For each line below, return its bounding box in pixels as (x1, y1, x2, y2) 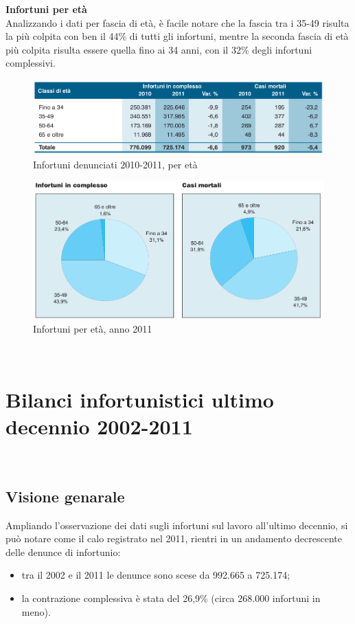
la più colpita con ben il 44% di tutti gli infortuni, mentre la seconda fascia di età (5, 29, 349, 43)
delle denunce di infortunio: (5, 544, 121, 559)
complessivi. (5, 56, 56, 70)
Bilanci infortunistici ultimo (5, 385, 274, 413)
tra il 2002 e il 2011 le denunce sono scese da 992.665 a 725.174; (21, 568, 290, 582)
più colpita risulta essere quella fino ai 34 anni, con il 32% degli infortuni (5, 42, 312, 56)
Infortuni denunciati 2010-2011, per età (33, 157, 198, 171)
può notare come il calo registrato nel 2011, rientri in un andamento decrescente (5, 531, 342, 546)
